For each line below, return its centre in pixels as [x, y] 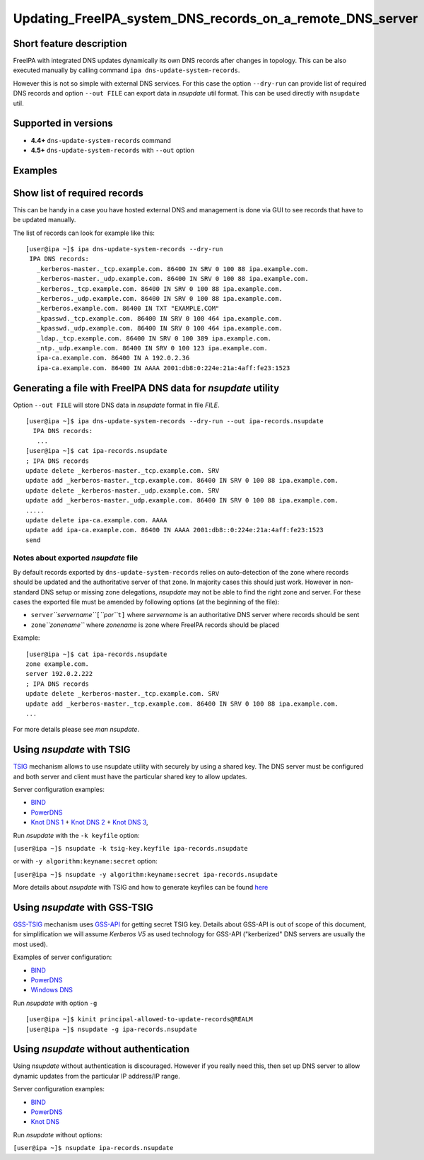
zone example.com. [58, 664]
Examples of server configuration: [63, 957]
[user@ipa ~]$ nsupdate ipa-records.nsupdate [93, 1148]
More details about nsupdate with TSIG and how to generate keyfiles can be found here [141, 888]
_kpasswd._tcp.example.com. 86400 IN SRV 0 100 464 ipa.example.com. [159, 318]
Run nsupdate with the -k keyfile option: [77, 835]
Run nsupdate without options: [58, 1135]
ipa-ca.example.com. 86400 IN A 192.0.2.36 [113, 358]
